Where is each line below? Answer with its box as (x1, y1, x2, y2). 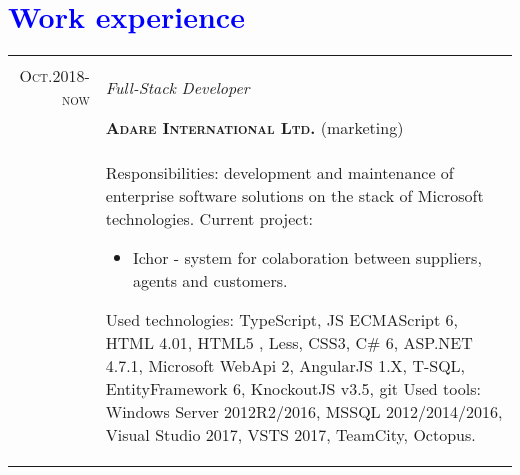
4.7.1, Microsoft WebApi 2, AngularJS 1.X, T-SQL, (105, 354, 466, 378)
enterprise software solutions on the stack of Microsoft (105, 184, 484, 208)
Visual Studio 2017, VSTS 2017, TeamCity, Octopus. (105, 423, 476, 447)
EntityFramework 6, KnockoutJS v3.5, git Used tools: (105, 377, 481, 401)
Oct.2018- (19, 64, 90, 88)
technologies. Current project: (105, 207, 314, 231)
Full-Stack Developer (105, 75, 250, 99)
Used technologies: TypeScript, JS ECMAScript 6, (105, 308, 459, 332)
